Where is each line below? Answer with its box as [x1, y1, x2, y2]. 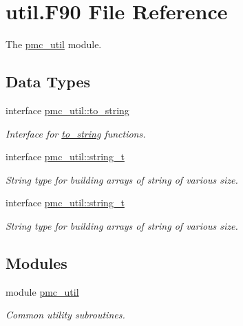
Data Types [6, 71, 90, 92]
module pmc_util [6, 284, 79, 298]
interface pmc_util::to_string [6, 102, 129, 117]
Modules [6, 252, 67, 273]
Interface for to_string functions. [6, 126, 146, 140]
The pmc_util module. [6, 37, 102, 52]
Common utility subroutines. [6, 307, 125, 322]
